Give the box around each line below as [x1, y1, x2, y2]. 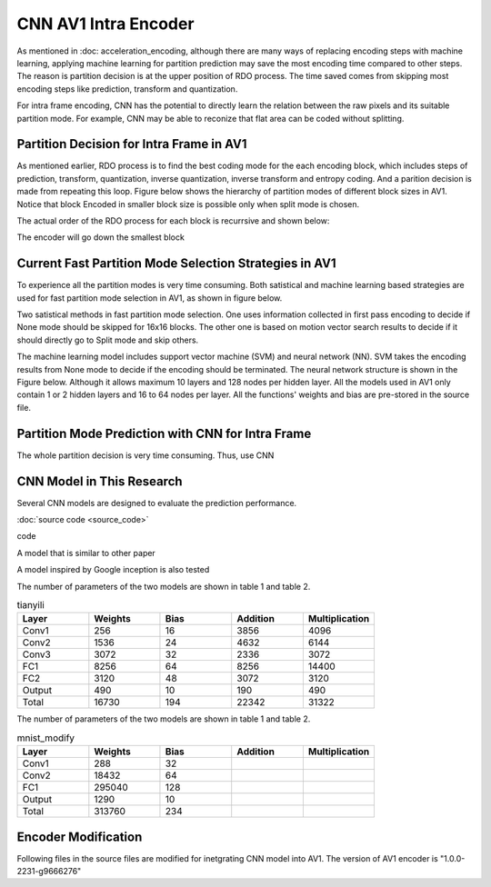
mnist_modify [16, 732, 75, 744]
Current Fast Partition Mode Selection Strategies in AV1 [16, 255, 336, 272]
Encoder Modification [16, 829, 143, 844]
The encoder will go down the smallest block [16, 232, 185, 243]
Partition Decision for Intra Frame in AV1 [16, 136, 247, 152]
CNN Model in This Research [16, 473, 183, 489]
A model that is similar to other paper [16, 547, 156, 558]
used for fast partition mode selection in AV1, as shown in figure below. [16, 292, 283, 304]
